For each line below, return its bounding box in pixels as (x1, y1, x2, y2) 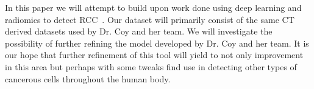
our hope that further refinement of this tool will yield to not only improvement (5, 48, 304, 61)
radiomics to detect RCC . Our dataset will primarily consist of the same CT (5, 13, 294, 25)
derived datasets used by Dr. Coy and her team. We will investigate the (5, 25, 273, 38)
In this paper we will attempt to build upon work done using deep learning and (5, 1, 302, 13)
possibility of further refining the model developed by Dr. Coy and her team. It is (5, 36, 309, 49)
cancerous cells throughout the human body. (5, 72, 171, 85)
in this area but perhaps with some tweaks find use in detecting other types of (5, 60, 297, 73)
